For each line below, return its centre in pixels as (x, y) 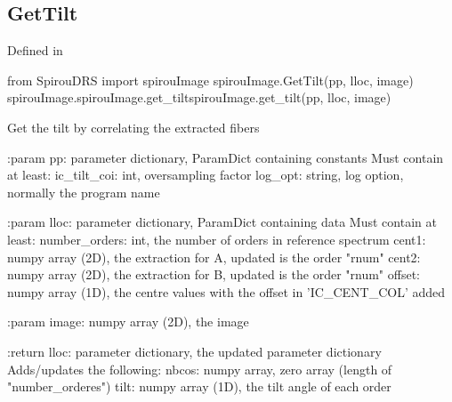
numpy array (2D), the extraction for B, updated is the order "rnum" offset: (214, 274)
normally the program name (84, 192)
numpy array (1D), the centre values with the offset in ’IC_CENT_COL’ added (226, 291)
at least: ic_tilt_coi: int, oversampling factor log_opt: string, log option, (206, 175)
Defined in (35, 50)
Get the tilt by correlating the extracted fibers (133, 127)
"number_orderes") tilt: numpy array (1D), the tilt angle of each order (199, 386)
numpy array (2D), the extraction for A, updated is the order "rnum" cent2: (214, 257)
